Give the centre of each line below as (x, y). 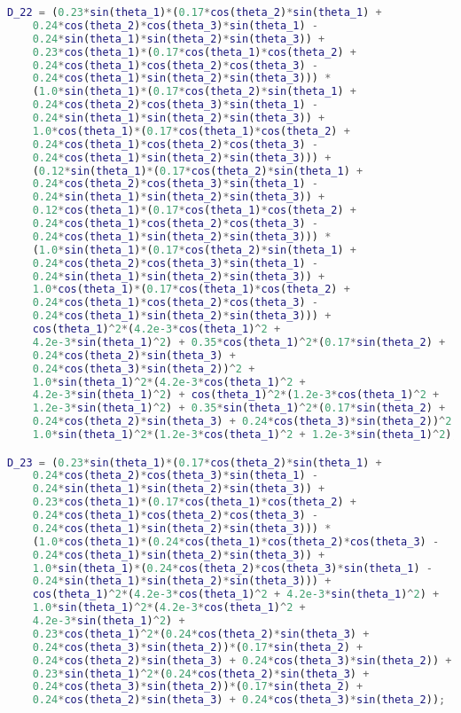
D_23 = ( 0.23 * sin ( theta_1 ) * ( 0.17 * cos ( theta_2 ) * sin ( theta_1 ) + (195, 462)
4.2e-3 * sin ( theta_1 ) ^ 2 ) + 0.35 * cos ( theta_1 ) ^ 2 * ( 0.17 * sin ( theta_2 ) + (239, 342)
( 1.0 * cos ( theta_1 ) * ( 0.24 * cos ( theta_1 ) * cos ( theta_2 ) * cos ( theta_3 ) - (236, 541)
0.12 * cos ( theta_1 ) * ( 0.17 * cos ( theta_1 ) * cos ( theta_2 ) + (194, 211)
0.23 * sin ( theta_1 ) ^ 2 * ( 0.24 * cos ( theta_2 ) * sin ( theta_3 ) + (201, 674)
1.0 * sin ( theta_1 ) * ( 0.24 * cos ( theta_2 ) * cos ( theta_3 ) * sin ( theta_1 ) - (232, 568)
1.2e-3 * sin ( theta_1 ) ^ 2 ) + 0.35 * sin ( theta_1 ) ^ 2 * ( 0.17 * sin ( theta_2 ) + (239, 408)
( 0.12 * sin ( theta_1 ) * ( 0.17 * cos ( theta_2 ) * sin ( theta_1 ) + (198, 171)
